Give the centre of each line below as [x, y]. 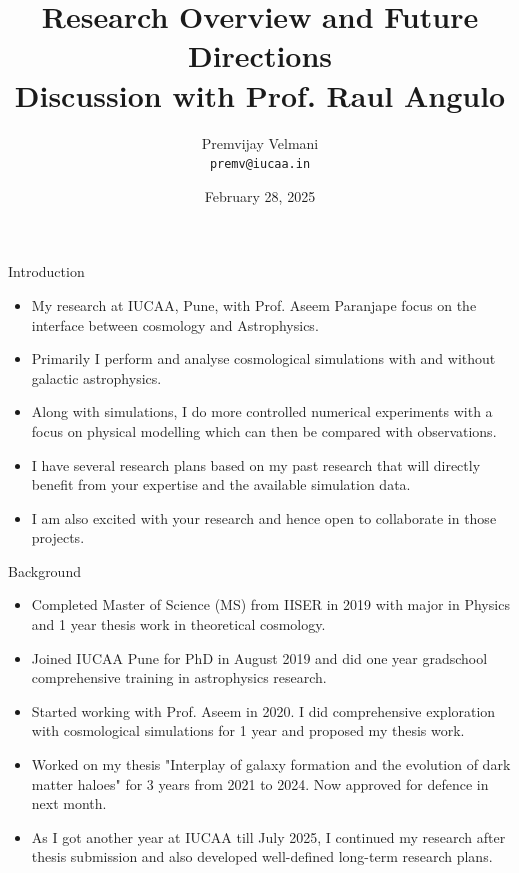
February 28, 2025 [260, 195]
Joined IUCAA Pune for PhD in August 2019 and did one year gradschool [259, 657]
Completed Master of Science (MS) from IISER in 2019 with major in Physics [270, 604]
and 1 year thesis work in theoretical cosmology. [178, 624]
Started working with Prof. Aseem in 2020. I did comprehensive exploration [263, 710]
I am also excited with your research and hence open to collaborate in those [264, 517]
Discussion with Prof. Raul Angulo [260, 94]
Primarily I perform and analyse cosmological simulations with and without [263, 358]
